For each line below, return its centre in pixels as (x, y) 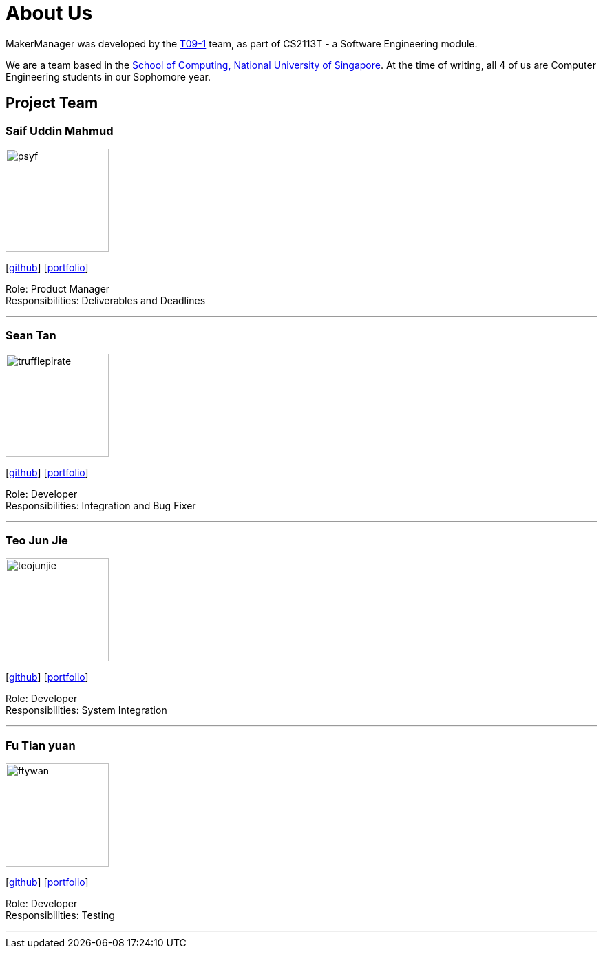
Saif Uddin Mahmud (60, 130)
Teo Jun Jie (37, 541)
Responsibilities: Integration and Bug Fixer (101, 505)
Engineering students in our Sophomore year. (108, 76)
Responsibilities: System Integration (86, 710)
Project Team (52, 103)
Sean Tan (31, 336)
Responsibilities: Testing (60, 915)
